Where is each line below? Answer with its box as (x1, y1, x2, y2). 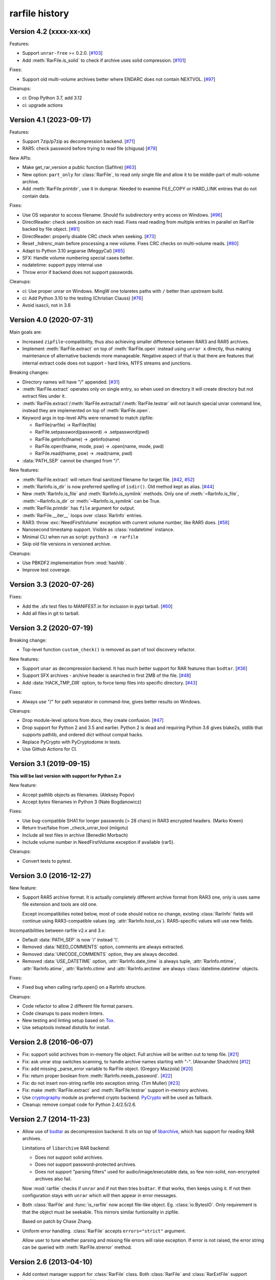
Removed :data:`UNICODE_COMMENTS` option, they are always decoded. (22, 951, 178, 957)
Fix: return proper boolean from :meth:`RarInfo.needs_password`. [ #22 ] (22, 1073, 172, 1079)
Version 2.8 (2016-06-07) (9, 1038, 94, 1047)
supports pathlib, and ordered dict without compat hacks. (22, 732, 144, 738)
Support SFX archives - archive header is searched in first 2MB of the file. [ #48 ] (22, 672, 191, 678)
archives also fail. (35, 1176, 72, 1182)
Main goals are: (9, 329, 42, 335)
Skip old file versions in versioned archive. (22, 541, 111, 547)
